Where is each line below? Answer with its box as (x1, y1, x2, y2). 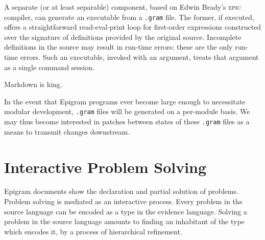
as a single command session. (4, 61, 94, 72)
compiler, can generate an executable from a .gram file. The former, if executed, (4, 11, 254, 22)
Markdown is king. (4, 79, 62, 90)
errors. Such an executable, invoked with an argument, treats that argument (20, 52, 259, 62)
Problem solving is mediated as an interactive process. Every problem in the (4, 196, 243, 207)
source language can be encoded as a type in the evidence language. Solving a (4, 206, 247, 216)
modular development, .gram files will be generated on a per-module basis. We (4, 106, 250, 117)
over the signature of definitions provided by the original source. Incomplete (4, 31, 242, 42)
